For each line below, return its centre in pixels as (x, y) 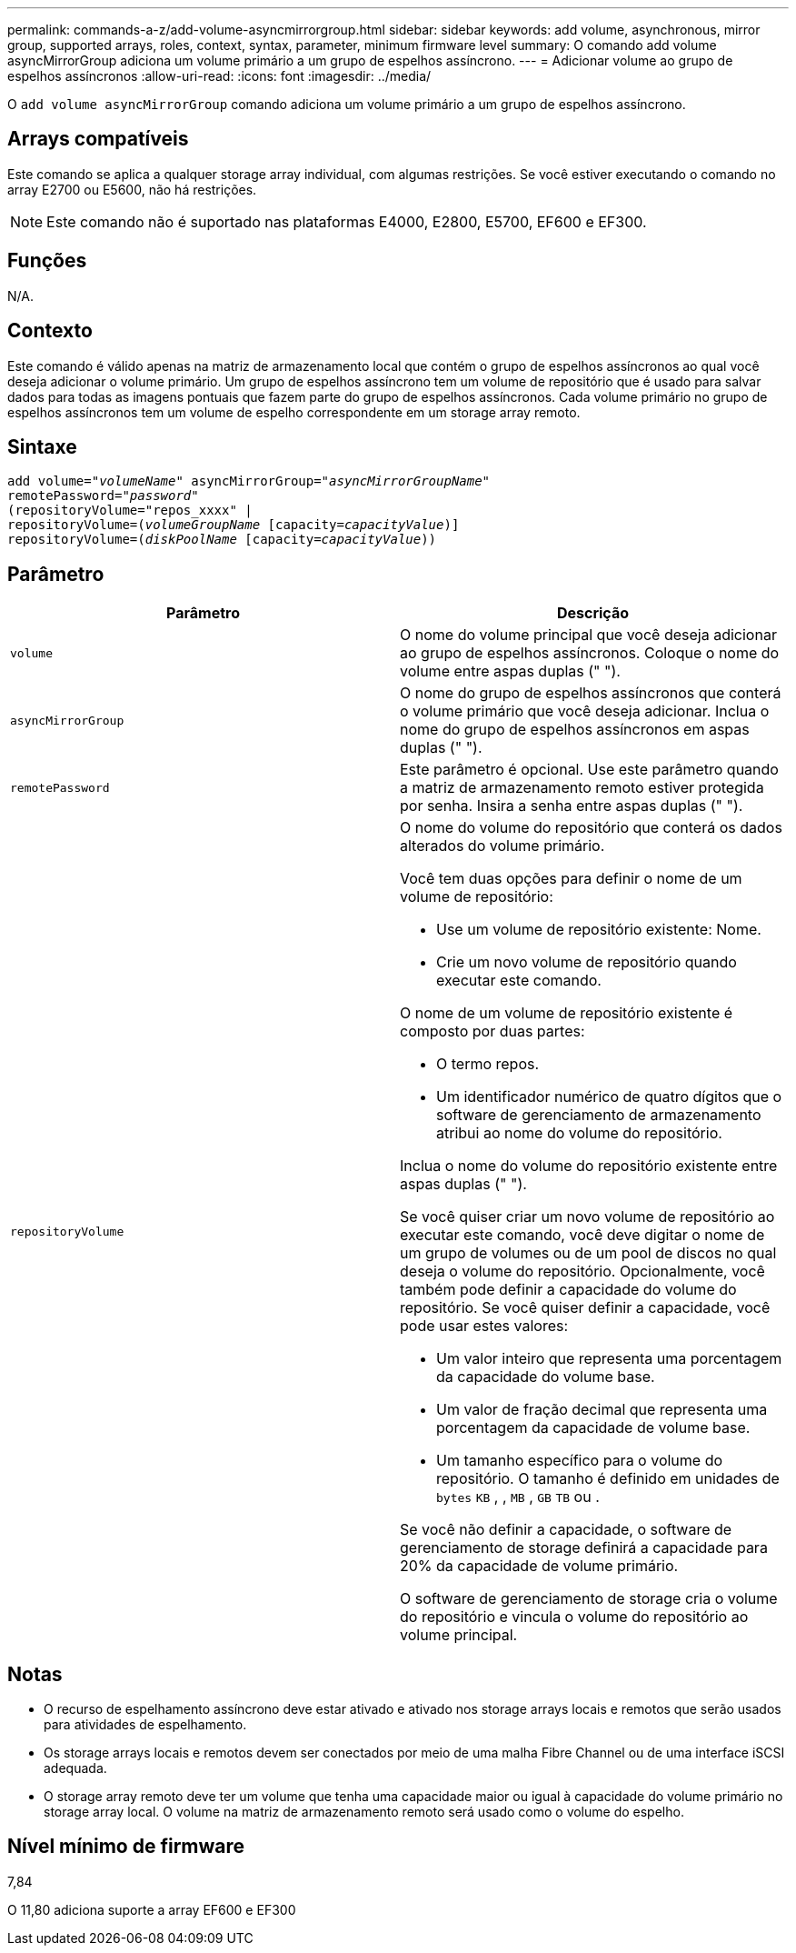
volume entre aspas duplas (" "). (510, 671)
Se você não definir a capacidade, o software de (566, 1530)
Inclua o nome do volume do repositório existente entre (589, 1166)
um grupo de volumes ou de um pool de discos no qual (588, 1253)
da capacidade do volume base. (546, 1377)
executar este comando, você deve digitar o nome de (582, 1235)
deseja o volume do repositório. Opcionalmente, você (582, 1272)
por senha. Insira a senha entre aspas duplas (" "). (572, 806)
